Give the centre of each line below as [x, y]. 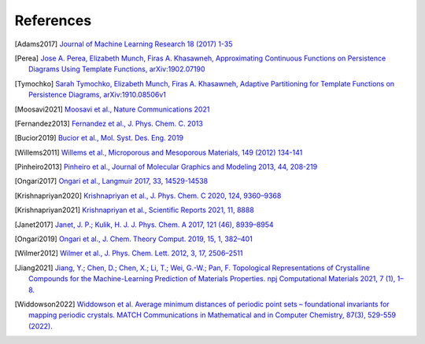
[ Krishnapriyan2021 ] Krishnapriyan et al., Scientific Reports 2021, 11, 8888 [135, 210]
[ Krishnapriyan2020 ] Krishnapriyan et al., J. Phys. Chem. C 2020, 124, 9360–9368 [148, 196]
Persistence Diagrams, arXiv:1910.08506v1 [98, 95]
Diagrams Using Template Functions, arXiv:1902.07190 [117, 69]
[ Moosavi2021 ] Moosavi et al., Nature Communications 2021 [112, 109]
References [53, 20]
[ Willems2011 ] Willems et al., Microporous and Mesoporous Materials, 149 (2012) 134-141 [159, 152]
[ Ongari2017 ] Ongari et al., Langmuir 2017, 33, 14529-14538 [111, 181]
